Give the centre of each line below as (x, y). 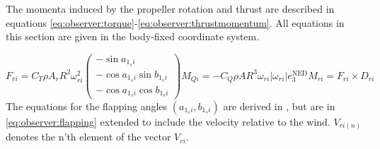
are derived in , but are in (279, 106)
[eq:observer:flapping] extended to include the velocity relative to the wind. (168, 121)
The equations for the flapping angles (87, 106)
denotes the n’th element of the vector (88, 137)
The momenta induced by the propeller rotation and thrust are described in (170, 8)
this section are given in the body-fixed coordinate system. (133, 36)
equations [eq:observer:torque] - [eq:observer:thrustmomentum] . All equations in (175, 22)
